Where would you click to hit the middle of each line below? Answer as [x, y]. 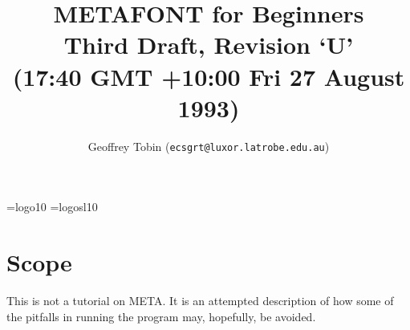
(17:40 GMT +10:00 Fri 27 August [209, 76]
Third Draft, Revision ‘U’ [209, 45]
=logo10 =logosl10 [52, 207]
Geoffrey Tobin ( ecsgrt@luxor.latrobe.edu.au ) [209, 146]
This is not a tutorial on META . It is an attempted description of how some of [200, 301]
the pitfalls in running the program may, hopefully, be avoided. [161, 316]
